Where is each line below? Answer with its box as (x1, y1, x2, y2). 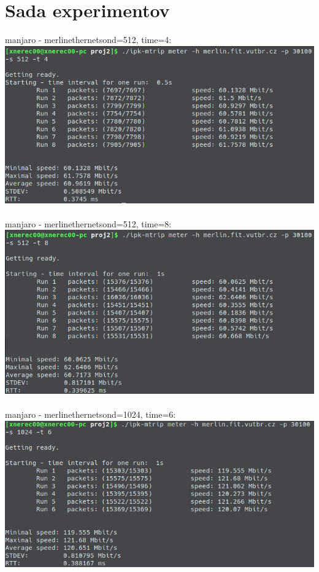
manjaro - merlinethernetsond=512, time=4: (5, 33, 172, 46)
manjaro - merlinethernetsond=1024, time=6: (5, 408, 176, 421)
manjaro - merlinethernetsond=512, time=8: (5, 217, 172, 230)
